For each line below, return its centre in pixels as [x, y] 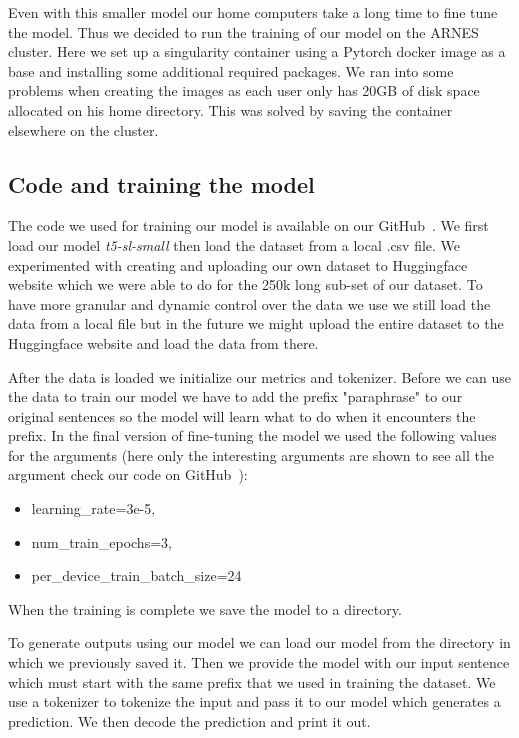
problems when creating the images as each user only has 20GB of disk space [244, 90]
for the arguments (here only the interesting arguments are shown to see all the [251, 454]
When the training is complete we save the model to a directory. [205, 608]
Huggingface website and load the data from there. [163, 342]
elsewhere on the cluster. [83, 129]
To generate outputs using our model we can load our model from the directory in [259, 642]
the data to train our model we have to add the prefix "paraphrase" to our [235, 396]
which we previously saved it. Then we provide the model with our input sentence [259, 662]
